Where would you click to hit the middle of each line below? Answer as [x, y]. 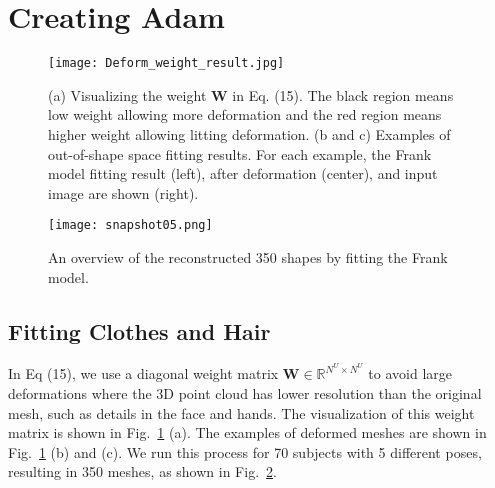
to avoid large [410, 373]
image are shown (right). [123, 192]
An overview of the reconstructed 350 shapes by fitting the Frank [248, 257]
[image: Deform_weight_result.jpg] [166, 63]
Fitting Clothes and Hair [139, 330]
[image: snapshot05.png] [130, 225]
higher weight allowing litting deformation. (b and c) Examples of [249, 133]
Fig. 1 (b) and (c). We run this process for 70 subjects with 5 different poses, [245, 451]
